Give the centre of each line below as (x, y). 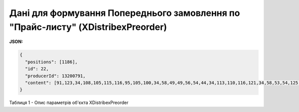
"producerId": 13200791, (55, 76)
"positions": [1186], (52, 62)
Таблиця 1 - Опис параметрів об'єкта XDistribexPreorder (69, 103)
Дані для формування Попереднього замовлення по (125, 13)
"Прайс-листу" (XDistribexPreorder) (88, 27)
